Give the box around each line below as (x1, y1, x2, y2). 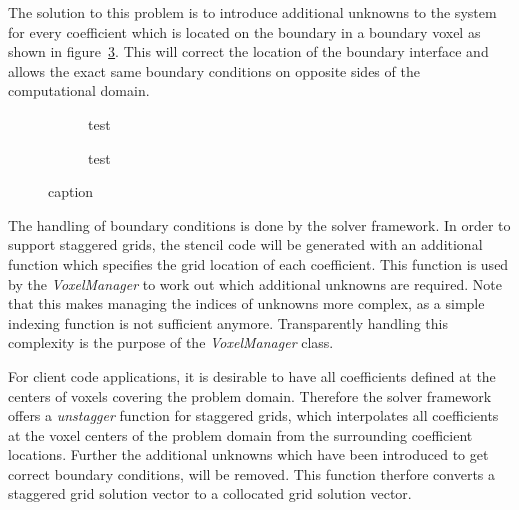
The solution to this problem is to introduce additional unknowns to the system (8, 2, 497, 22)
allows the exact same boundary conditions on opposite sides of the (8, 60, 420, 81)
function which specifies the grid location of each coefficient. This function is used (8, 253, 509, 274)
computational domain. (8, 80, 150, 101)
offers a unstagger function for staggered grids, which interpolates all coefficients (8, 405, 499, 426)
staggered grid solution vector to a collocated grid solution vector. (8, 483, 412, 504)
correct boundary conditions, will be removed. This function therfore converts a (8, 463, 496, 484)
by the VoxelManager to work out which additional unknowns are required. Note (8, 273, 502, 294)
